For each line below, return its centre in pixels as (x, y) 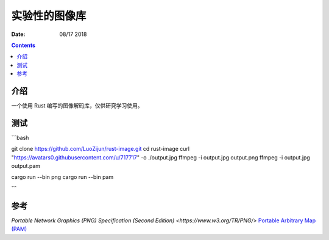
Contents (23, 45)
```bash (20, 137)
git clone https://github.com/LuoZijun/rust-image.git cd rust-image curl (101, 149)
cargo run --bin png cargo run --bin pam (62, 177)
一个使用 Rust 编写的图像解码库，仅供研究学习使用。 (77, 106)
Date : (18, 34)
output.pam (26, 166)
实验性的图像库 (49, 16)
